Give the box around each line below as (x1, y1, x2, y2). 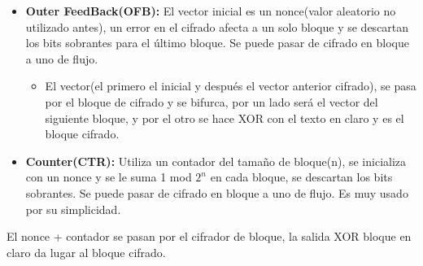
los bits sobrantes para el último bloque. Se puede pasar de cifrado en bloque (25, 34, 409, 51)
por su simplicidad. (25, 200, 121, 217)
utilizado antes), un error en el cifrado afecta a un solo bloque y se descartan (25, 18, 409, 35)
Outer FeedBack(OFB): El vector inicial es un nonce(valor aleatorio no (25, 2, 396, 19)
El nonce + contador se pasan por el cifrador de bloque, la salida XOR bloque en (7, 228, 412, 245)
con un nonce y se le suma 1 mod (25, 168, 192, 185)
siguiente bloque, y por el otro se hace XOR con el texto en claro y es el (45, 109, 404, 126)
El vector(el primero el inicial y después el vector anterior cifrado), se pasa (45, 77, 416, 94)
